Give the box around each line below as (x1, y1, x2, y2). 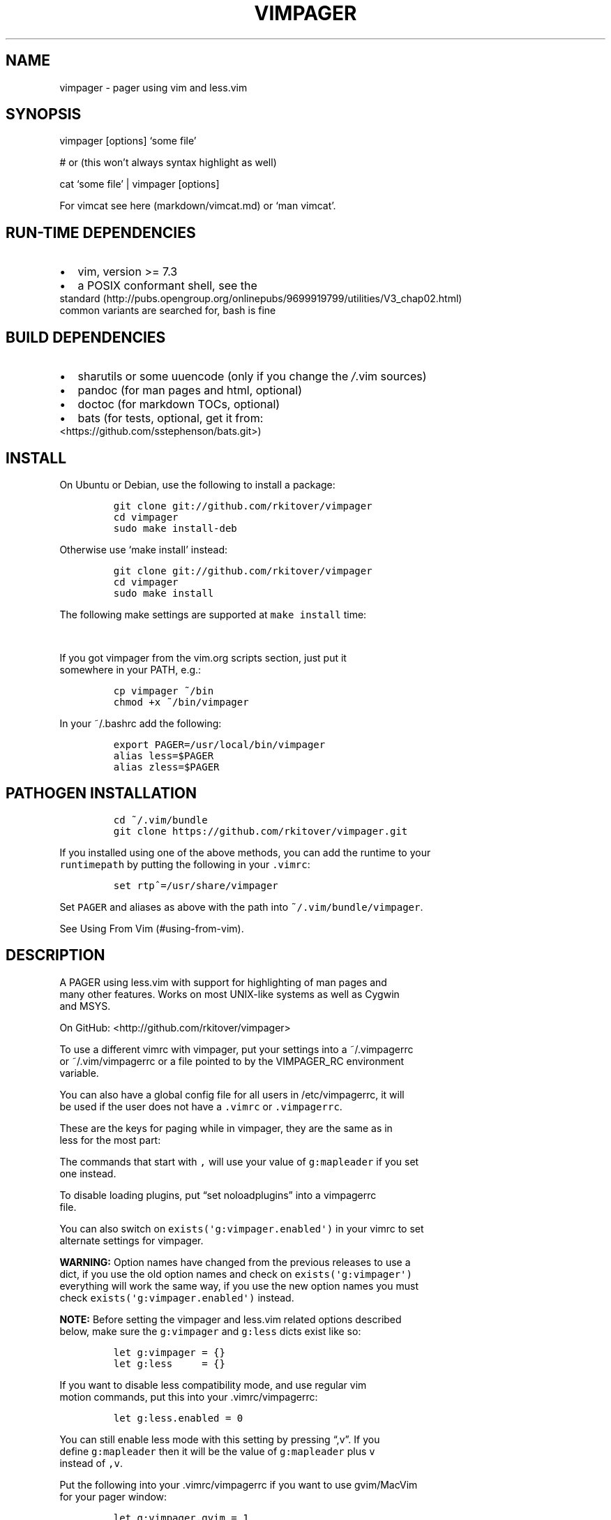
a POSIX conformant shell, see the (77, 278, 257, 293)
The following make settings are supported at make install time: (59, 608, 367, 620)
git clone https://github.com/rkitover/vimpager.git (113, 825, 408, 837)
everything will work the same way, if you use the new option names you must (59, 1279, 418, 1292)
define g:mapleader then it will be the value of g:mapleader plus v (59, 1445, 375, 1457)
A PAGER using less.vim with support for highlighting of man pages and (59, 976, 387, 988)
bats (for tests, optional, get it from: (77, 411, 264, 426)
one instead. (59, 1167, 116, 1179)
